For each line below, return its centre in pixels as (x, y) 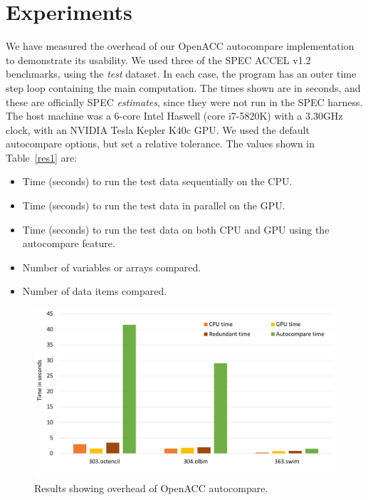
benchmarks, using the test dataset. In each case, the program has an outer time (181, 74)
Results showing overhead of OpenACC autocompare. (151, 488)
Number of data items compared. (95, 291)
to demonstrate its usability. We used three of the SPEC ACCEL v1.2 (158, 59)
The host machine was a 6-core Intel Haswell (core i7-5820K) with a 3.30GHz (174, 116)
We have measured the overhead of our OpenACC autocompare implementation (180, 46)
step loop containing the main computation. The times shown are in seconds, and (183, 87)
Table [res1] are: (42, 157)
